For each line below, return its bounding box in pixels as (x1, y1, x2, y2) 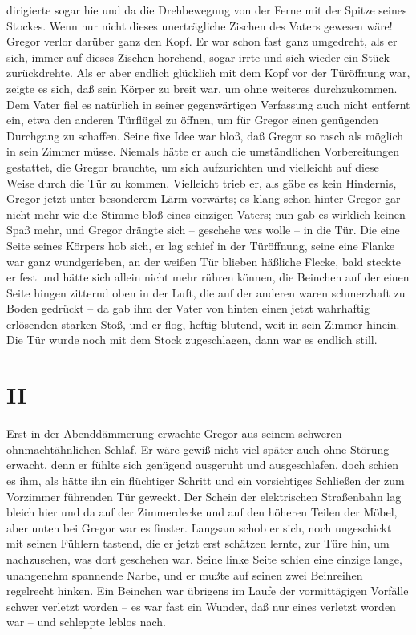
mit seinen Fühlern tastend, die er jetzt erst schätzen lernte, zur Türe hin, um (6, 535, 390, 552)
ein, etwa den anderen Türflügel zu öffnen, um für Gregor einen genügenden (6, 111, 378, 128)
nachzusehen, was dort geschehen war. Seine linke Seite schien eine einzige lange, (6, 550, 402, 567)
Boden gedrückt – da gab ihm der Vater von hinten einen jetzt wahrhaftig (6, 300, 370, 317)
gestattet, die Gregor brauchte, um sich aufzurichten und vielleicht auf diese (6, 158, 379, 175)
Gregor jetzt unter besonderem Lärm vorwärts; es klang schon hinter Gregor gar (6, 190, 401, 207)
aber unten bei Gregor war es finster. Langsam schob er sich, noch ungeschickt (6, 519, 392, 536)
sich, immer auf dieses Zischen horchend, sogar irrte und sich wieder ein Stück (6, 48, 390, 65)
